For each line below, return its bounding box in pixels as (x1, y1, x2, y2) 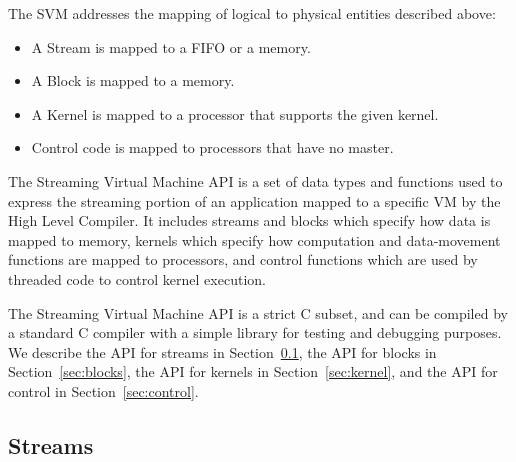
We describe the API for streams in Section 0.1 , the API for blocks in (8, 341, 437, 362)
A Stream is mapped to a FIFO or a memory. (31, 36, 311, 57)
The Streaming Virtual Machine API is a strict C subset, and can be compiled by (8, 302, 508, 323)
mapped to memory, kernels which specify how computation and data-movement (8, 229, 501, 250)
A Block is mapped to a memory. (31, 70, 235, 91)
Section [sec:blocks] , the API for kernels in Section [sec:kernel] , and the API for (8, 361, 498, 382)
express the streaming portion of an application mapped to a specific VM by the (8, 190, 501, 211)
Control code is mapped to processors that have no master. (31, 137, 394, 158)
